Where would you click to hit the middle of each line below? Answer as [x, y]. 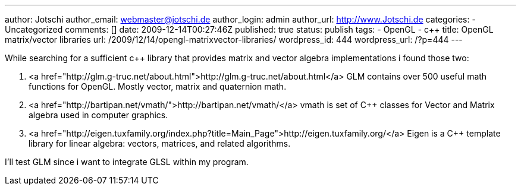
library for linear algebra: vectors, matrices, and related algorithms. [160, 143]
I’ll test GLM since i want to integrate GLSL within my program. [127, 162]
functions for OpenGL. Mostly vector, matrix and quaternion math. [158, 86]
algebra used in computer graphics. [98, 115]
